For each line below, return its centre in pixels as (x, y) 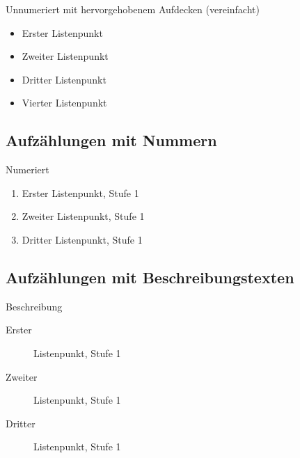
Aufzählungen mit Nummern (111, 140)
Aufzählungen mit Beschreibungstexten (150, 277)
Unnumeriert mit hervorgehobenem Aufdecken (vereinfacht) (133, 9)
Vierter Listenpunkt (64, 103)
